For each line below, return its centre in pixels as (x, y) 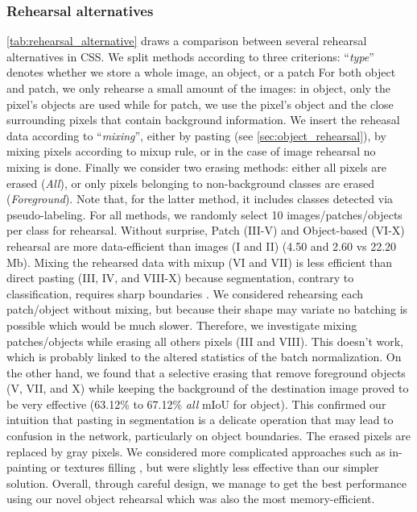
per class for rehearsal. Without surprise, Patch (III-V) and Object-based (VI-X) (206, 230)
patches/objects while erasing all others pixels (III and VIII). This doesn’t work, (205, 341)
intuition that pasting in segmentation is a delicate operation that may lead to (200, 420)
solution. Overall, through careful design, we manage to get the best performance (207, 483)
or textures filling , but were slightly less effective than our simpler (215, 467)
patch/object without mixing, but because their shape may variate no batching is (207, 309)
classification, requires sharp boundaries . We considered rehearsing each (185, 293)
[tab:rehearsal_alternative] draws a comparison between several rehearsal (187, 41)
